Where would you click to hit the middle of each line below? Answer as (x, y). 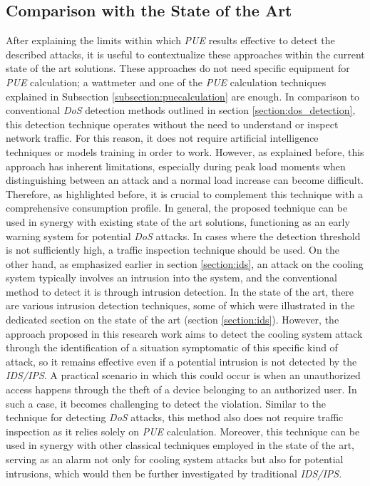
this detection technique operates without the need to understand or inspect (172, 124)
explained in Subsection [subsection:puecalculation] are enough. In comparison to (183, 96)
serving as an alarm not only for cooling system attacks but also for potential (175, 459)
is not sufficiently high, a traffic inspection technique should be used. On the (173, 250)
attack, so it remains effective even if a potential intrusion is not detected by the (181, 361)
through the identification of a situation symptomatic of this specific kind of (172, 347)
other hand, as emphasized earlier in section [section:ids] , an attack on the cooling (185, 263)
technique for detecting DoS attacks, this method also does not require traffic (175, 417)
